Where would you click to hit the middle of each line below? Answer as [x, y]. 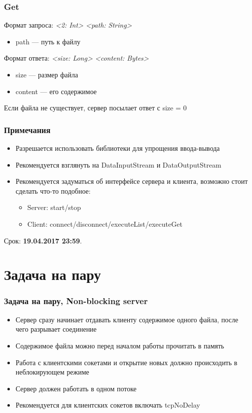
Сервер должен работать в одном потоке [76, 388]
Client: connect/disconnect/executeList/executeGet [105, 224]
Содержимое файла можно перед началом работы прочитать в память [120, 345]
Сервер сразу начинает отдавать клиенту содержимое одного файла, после [127, 319]
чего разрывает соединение [56, 329]
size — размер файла [47, 74]
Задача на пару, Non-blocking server [76, 301]
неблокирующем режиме [52, 372]
